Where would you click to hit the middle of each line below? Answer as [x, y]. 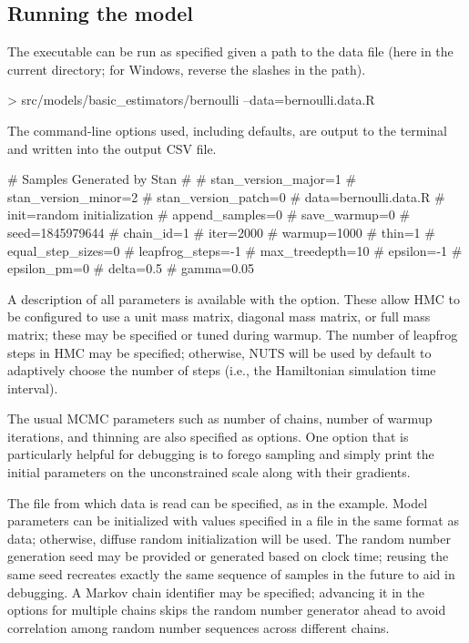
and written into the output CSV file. [112, 148]
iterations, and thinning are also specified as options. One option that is [208, 436]
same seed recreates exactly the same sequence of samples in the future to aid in [231, 574]
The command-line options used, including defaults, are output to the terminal [227, 130]
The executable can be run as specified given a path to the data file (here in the [230, 51]
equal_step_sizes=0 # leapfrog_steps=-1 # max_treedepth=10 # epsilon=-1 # [235, 250]
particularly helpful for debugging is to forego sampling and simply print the [221, 454]
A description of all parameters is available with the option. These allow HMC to [234, 298]
